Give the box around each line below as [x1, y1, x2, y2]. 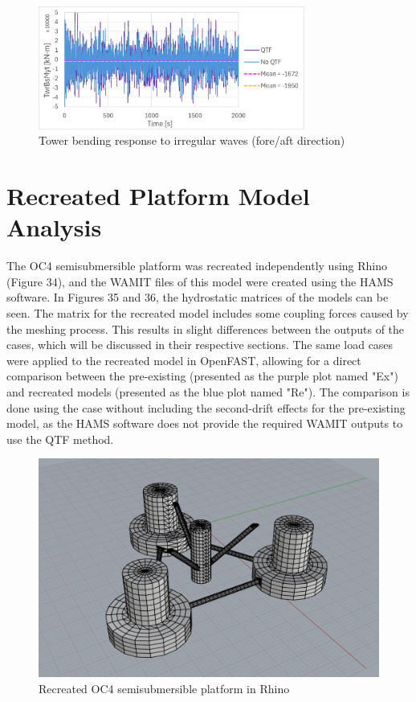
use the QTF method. [6, 430, 114, 447]
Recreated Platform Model [6, 179, 310, 212]
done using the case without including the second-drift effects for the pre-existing [6, 399, 406, 416]
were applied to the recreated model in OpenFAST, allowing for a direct [6, 351, 361, 368]
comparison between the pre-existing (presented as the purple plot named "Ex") [6, 367, 398, 384]
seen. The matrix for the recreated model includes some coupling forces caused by [6, 305, 409, 322]
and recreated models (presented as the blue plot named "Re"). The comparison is [6, 384, 410, 400]
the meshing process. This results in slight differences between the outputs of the [6, 320, 405, 337]
